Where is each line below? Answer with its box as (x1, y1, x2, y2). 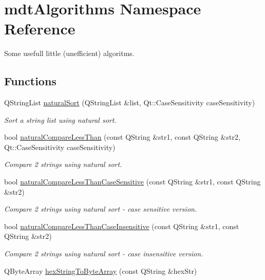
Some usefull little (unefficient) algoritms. (4, 48, 135, 59)
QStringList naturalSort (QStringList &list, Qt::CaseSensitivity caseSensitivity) (4, 97, 255, 108)
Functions (4, 73, 56, 89)
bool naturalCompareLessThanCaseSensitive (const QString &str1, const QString (4, 176, 261, 187)
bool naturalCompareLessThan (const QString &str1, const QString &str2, (4, 132, 240, 142)
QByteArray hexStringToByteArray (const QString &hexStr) (4, 265, 197, 276)
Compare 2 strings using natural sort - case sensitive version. (4, 203, 197, 214)
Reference (4, 18, 75, 39)
